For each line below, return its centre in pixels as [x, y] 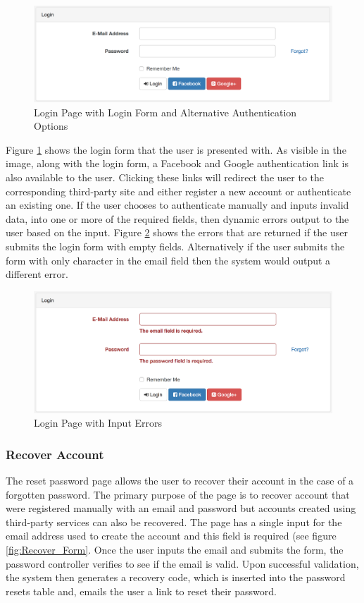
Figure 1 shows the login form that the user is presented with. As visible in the [176, 149]
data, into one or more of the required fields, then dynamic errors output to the [177, 218]
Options [51, 126]
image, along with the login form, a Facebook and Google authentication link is [177, 163]
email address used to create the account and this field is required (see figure [171, 536]
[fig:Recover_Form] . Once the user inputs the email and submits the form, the [175, 549]
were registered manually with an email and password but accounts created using [181, 508]
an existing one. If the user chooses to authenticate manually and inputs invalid [177, 205]
